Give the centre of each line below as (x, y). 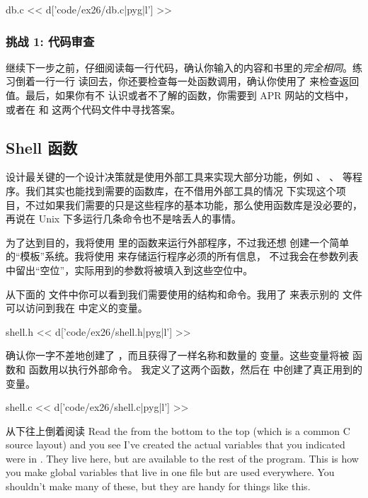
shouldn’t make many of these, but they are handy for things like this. (158, 486)
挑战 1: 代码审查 (50, 41)
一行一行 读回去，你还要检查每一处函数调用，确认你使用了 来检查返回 (197, 81)
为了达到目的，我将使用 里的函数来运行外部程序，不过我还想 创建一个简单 (178, 242)
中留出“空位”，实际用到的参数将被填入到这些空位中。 (130, 270)
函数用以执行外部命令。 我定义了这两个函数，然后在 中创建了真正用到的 (195, 369)
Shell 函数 (42, 147)
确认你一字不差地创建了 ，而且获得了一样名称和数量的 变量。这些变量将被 (178, 355)
